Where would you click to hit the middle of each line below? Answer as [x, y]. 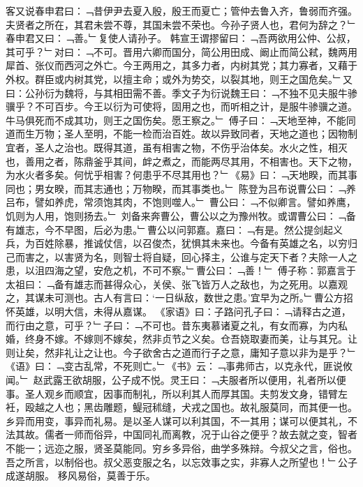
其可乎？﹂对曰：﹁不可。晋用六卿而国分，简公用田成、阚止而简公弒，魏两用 [181, 51]
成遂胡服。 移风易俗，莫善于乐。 [81, 475]
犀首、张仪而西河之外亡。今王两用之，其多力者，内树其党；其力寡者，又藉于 [181, 65]
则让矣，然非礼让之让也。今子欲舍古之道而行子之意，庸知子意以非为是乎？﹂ [181, 352]
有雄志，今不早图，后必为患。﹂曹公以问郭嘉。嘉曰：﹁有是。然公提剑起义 [174, 229]
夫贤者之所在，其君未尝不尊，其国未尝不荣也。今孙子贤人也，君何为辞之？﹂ [181, 24]
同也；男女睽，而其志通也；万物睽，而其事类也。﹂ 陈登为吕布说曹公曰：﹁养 [181, 188]
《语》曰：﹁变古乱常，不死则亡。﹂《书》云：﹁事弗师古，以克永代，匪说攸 [179, 366]
